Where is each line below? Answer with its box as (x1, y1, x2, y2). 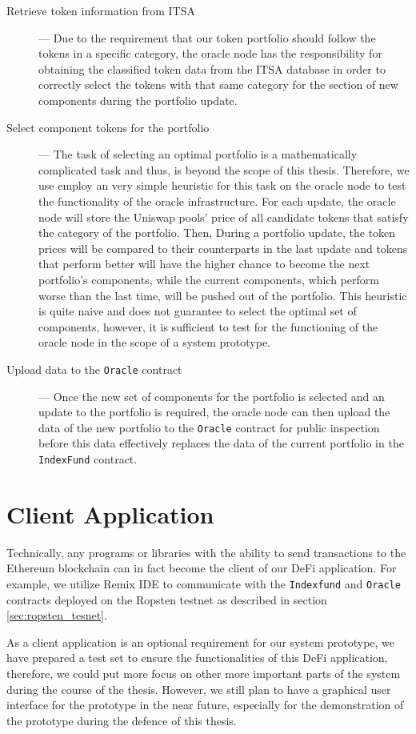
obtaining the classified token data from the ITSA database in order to (38, 60, 386, 77)
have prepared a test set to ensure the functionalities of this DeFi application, (6, 649, 388, 666)
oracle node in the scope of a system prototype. (38, 334, 271, 351)
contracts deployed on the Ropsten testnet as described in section (6, 591, 327, 608)
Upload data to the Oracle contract (6, 360, 182, 377)
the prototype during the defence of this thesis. (6, 712, 237, 728)
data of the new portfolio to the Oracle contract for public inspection (38, 419, 380, 435)
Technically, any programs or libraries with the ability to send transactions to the (6, 543, 406, 560)
